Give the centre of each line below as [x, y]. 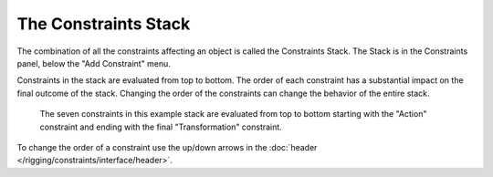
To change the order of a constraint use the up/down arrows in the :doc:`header [167, 147]
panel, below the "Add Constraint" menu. [94, 63]
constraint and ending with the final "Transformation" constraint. [161, 127]
